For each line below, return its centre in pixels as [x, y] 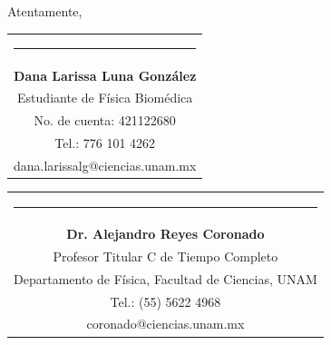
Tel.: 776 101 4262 [105, 143]
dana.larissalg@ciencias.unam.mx [105, 165]
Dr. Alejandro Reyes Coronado [165, 234]
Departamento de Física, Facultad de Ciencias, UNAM [165, 278]
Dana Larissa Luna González [105, 75]
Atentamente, [45, 11]
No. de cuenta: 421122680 [105, 120]
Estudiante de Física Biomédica [105, 98]
